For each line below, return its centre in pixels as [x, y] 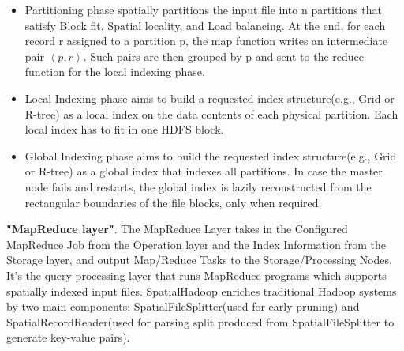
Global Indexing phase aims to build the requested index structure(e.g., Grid [211, 155]
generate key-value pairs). [68, 337]
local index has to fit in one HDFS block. [124, 129]
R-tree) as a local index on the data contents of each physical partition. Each [211, 113]
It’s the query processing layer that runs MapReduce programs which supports [196, 275]
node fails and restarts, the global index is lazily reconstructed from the [198, 186]
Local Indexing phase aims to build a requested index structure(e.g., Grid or [209, 98]
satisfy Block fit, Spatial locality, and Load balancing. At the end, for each [205, 25]
